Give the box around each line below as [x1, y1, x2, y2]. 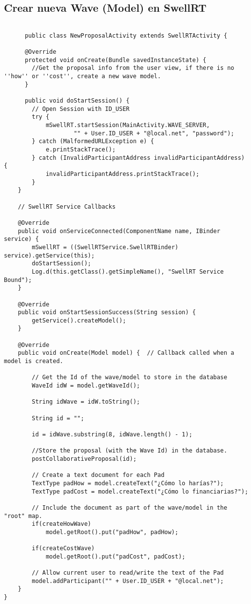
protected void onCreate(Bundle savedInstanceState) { [24, 56, 207, 64]
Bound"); [4, 276, 32, 283]
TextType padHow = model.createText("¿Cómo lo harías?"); [32, 479, 224, 487]
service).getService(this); [4, 252, 95, 259]
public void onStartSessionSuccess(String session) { [18, 309, 196, 316]
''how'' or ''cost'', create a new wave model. [4, 73, 161, 80]
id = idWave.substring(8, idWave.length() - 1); [32, 431, 193, 438]
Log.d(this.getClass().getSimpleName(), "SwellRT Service [32, 268, 224, 275]
